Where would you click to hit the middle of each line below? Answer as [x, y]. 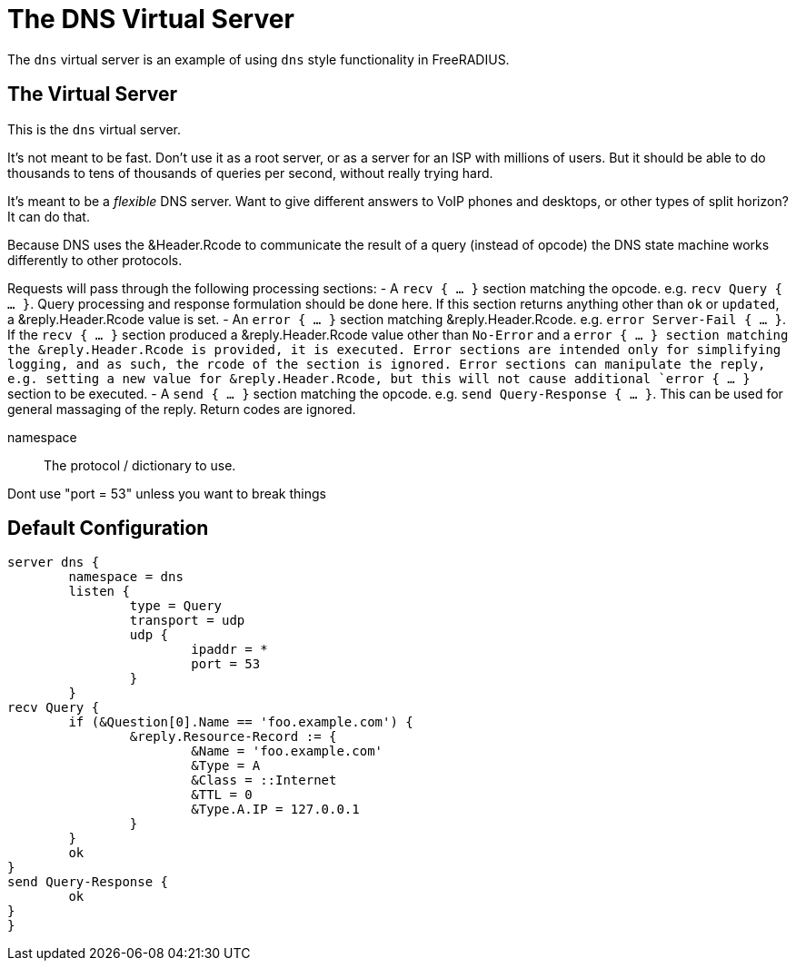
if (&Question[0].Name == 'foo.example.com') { [241, 722]
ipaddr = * [229, 650]
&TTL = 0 [222, 795]
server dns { [54, 563]
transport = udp [187, 621]
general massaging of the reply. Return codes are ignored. [182, 409]
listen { [99, 592]
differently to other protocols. [95, 260]
